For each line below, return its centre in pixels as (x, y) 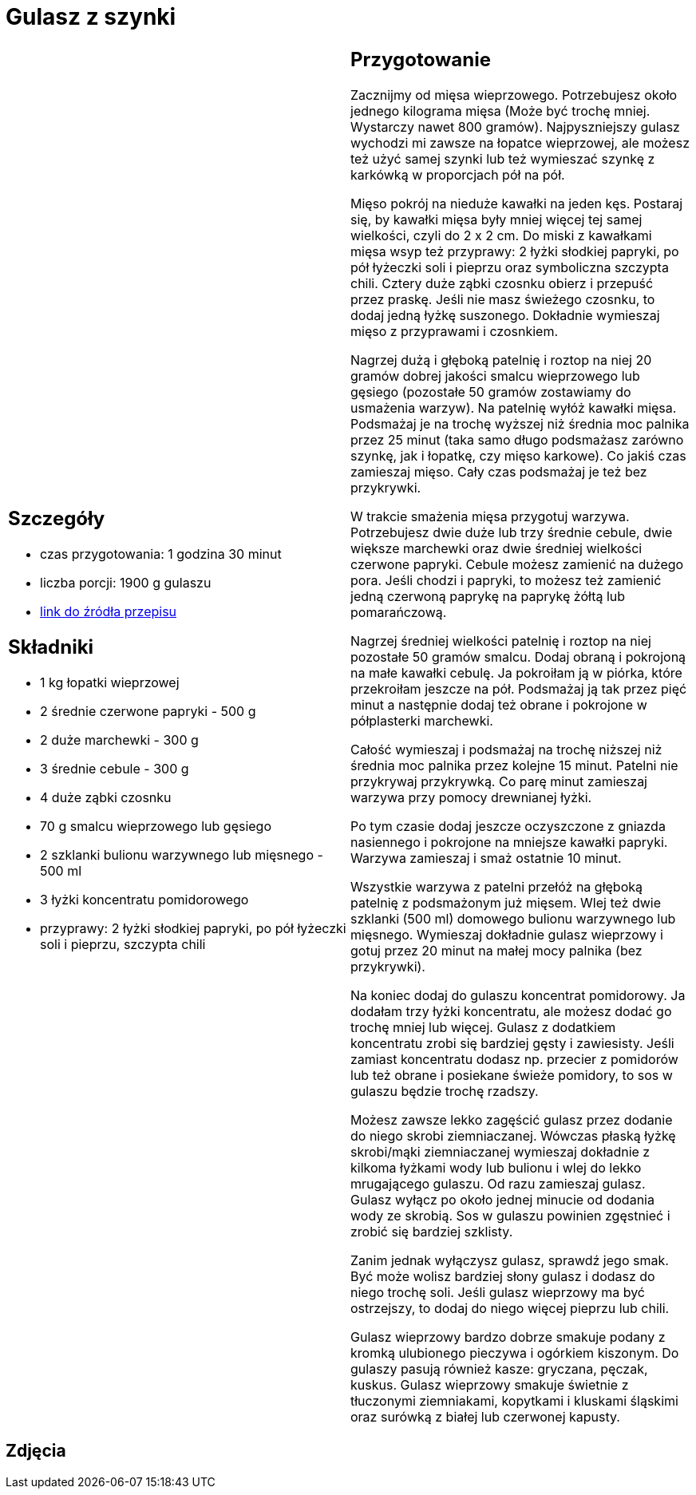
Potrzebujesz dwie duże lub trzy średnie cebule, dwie (512, 532)
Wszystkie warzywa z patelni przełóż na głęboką (496, 886)
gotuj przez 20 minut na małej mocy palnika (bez (496, 950)
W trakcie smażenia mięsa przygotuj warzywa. (490, 516)
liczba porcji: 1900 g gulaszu (126, 583)
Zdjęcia (36, 1451)
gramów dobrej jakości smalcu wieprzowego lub (495, 376)
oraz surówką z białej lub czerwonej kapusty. (485, 1416)
